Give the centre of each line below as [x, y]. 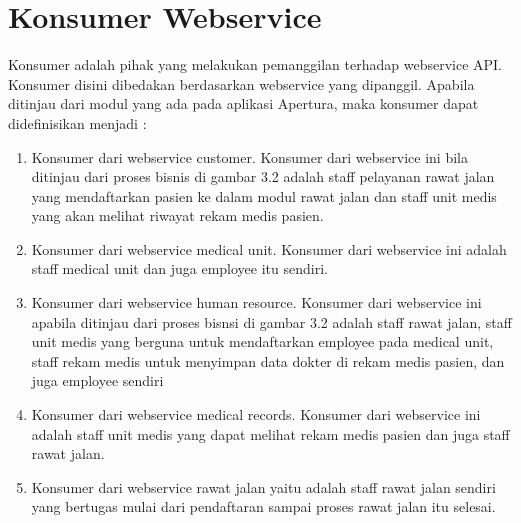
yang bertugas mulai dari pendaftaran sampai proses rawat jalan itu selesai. [263, 506]
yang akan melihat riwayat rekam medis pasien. [177, 215]
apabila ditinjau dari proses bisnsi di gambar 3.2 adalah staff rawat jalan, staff [271, 321]
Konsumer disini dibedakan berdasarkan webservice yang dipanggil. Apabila [241, 83]
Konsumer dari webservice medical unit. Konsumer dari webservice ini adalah [269, 248]
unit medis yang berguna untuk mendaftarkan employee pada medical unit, [262, 341]
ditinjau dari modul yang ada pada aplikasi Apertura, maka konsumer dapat [243, 103]
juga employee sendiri [97, 380]
